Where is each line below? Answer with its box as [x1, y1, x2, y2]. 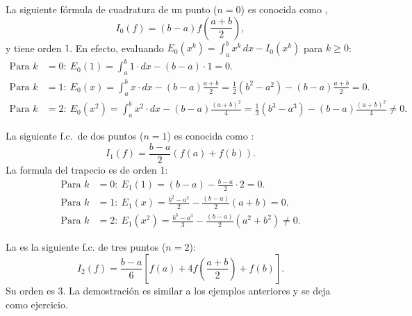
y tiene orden [6, 40, 62, 55]
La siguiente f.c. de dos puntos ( [6, 128, 144, 143]
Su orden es [6, 283, 55, 297]
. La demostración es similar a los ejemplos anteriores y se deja [63, 283, 331, 297]
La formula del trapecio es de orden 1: [6, 162, 168, 176]
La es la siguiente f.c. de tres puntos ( [6, 240, 166, 254]
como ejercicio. [6, 297, 68, 311]
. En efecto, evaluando [69, 40, 164, 55]
